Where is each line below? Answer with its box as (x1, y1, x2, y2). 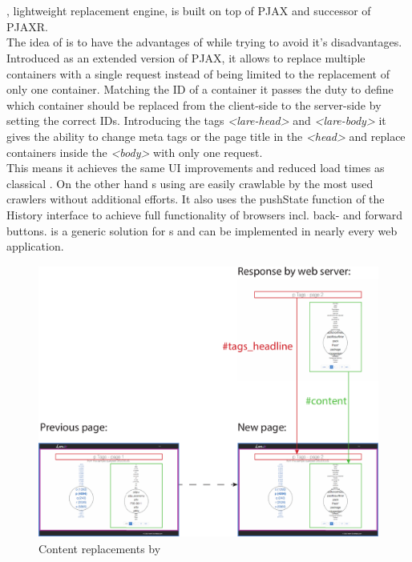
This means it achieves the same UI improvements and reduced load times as (6, 159, 385, 176)
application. (6, 238, 64, 255)
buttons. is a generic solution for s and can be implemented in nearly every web (6, 222, 398, 239)
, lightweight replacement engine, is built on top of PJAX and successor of (6, 2, 371, 19)
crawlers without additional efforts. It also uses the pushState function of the (6, 191, 385, 207)
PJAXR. (6, 18, 48, 34)
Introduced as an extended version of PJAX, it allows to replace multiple (6, 49, 366, 66)
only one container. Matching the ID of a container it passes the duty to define (6, 81, 394, 98)
